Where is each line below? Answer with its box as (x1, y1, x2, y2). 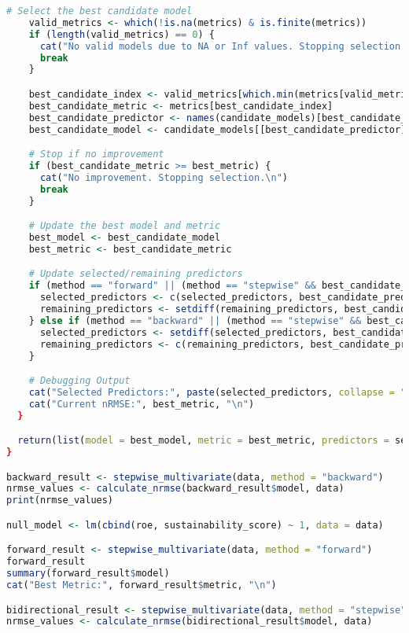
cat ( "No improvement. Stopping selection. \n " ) (39, 171, 288, 183)
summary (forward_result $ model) (6, 568, 170, 580)
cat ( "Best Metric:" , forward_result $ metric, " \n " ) (6, 580, 277, 591)
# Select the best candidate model (6, 6, 193, 17)
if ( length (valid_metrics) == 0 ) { (28, 28, 215, 40)
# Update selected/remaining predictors (28, 268, 243, 280)
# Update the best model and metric (28, 220, 221, 232)
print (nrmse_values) (6, 495, 114, 506)
